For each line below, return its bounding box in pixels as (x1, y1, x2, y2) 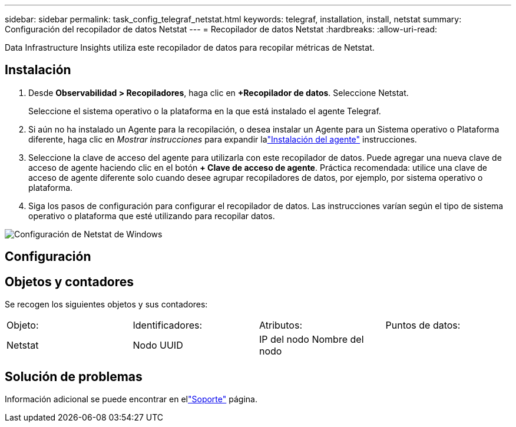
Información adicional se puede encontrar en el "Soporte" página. (5, 393, 257, 404)
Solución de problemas (5, 369, 143, 384)
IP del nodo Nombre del (259, 333, 364, 346)
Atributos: (259, 319, 302, 332)
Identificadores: (133, 319, 203, 332)
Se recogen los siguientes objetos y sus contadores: (5, 299, 208, 310)
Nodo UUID (133, 339, 183, 352)
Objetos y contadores (5, 274, 134, 289)
